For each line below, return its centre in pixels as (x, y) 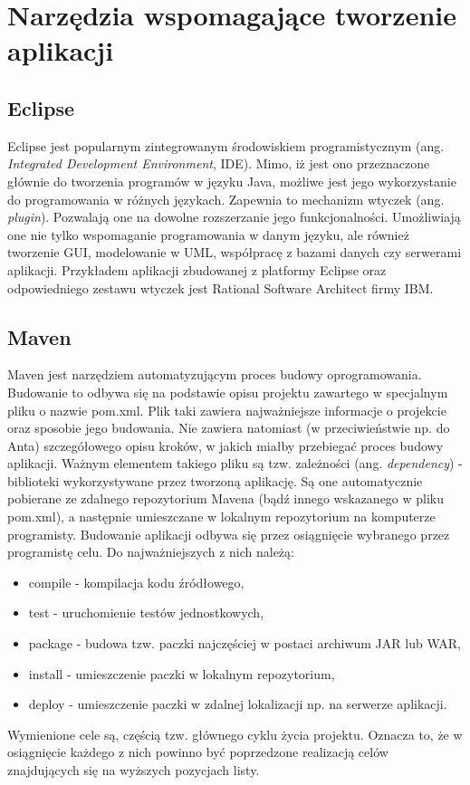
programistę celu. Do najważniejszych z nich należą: (151, 552)
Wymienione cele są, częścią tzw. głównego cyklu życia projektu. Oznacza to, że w (235, 734)
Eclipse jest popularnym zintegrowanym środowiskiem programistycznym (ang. (226, 145)
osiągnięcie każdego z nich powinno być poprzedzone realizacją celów (198, 752)
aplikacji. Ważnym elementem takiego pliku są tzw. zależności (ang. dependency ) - (235, 463)
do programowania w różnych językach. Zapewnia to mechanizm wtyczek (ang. (226, 199)
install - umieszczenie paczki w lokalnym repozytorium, (182, 673)
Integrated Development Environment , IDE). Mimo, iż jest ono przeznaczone (219, 163)
